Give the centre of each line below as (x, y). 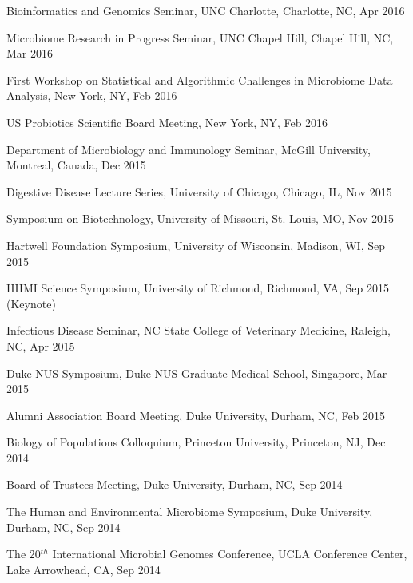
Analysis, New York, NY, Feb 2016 (92, 95)
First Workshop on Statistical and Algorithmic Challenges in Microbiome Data (200, 79)
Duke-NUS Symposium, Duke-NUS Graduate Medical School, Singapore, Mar (197, 373)
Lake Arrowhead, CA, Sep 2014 (83, 569)
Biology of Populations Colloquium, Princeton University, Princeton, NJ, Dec (196, 442)
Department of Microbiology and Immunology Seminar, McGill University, (189, 149)
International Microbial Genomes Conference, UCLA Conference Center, (230, 554)
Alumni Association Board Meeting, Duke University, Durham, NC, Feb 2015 (196, 415)
